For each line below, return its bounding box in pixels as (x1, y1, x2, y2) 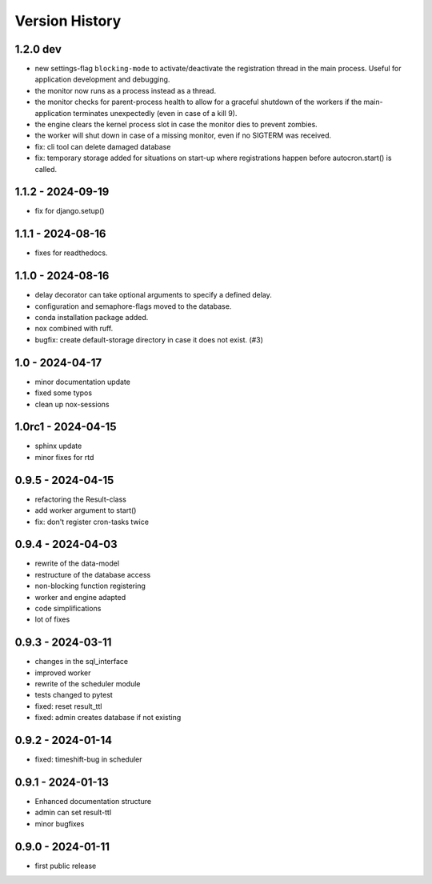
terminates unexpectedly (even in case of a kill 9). (73, 108, 238, 118)
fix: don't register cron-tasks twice (34, 517, 150, 526)
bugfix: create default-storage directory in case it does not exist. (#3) (34, 334, 264, 344)
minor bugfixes (34, 818, 85, 828)
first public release (34, 861, 97, 870)
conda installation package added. (34, 313, 149, 322)
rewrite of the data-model (34, 558, 120, 568)
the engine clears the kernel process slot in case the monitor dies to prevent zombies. (34, 120, 318, 130)
